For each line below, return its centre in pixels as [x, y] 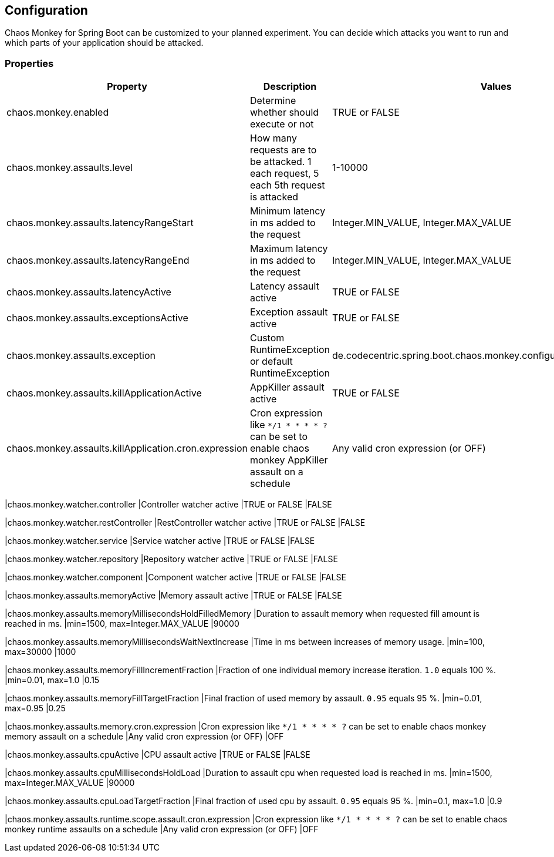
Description [290, 87]
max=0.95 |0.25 [35, 708]
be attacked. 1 [281, 162]
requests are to [283, 150]
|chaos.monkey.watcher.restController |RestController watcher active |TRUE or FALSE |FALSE [185, 523]
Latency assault [284, 286]
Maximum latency [289, 249]
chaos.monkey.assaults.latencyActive [89, 292]
